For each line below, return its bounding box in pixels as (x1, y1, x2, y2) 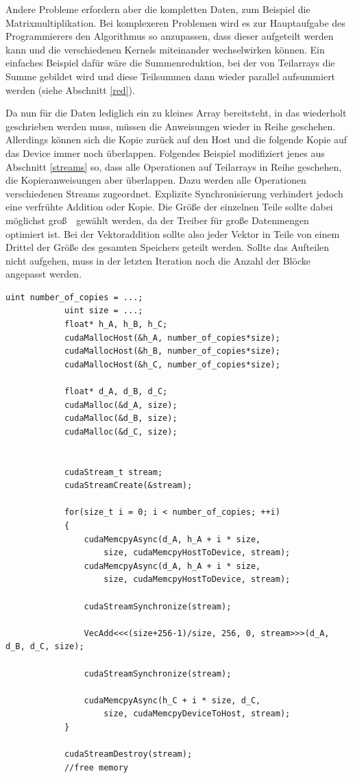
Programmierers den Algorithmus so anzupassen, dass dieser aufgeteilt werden (5, 29, 334, 43)
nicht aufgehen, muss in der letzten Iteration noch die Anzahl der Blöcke (5, 253, 311, 267)
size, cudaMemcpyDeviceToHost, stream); (104, 709, 291, 719)
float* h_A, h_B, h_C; (64, 319, 168, 330)
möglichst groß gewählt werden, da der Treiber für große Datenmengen (5, 212, 309, 227)
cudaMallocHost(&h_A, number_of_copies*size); (64, 332, 280, 343)
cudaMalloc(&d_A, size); (64, 400, 178, 410)
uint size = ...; (64, 306, 143, 316)
